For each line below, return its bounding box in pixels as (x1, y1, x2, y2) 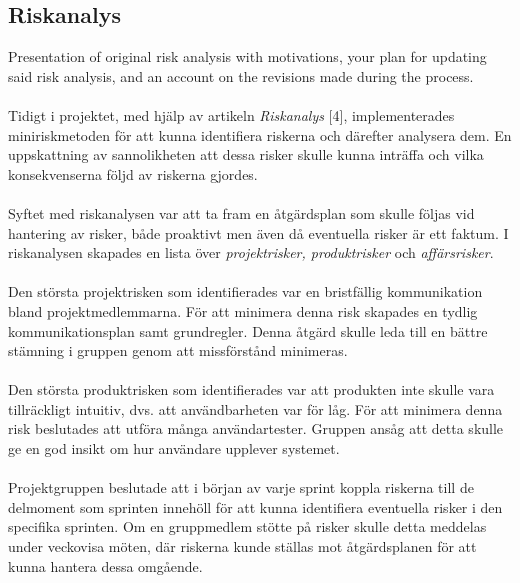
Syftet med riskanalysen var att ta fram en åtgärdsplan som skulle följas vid (8, 202, 475, 223)
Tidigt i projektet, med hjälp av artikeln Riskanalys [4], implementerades (8, 104, 455, 125)
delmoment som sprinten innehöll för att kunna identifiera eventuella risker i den (8, 496, 503, 517)
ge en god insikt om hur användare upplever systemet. (8, 438, 340, 459)
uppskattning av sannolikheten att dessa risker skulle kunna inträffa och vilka (8, 144, 484, 165)
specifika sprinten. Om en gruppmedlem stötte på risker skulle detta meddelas (8, 516, 487, 537)
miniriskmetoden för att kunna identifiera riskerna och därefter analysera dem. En (8, 124, 512, 145)
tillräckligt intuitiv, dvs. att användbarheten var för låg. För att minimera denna (8, 398, 503, 419)
